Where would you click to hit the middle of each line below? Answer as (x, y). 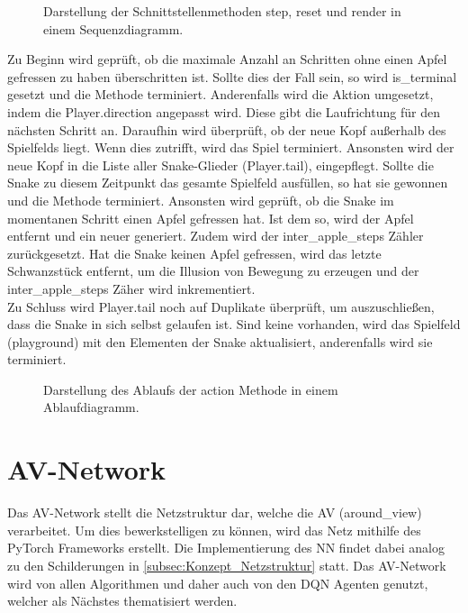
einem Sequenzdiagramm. (113, 28)
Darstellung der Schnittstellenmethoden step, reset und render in (222, 11)
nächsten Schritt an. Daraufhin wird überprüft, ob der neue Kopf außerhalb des (227, 129)
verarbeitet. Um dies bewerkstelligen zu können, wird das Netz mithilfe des (214, 530)
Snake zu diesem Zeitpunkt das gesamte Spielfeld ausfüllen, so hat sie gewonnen (228, 183)
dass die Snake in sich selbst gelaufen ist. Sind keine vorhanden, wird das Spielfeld (234, 324)
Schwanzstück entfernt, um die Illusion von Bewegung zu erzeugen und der (213, 271)
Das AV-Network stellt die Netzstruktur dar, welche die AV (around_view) (215, 512)
